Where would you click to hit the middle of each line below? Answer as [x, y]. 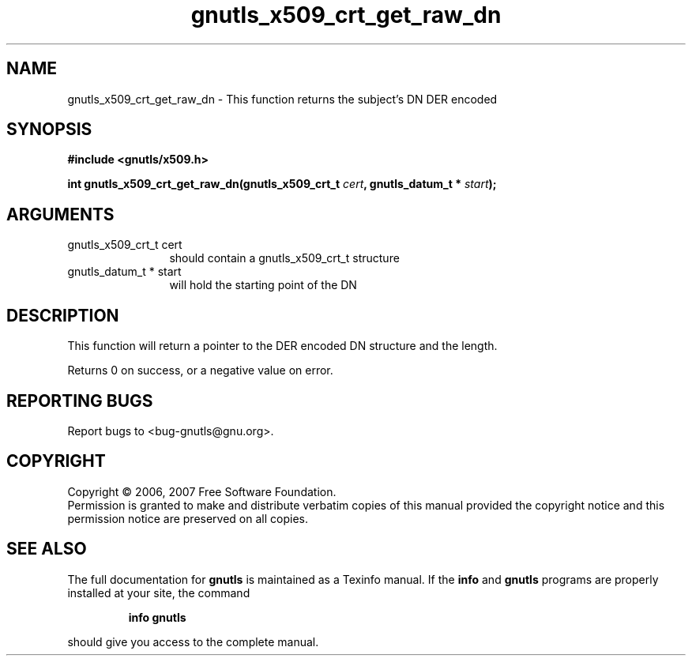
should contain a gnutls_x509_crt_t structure [284, 258]
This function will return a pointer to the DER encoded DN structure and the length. [282, 346]
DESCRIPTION [63, 315]
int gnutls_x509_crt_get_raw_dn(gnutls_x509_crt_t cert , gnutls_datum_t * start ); [282, 184]
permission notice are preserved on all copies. [188, 518]
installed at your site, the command [159, 592]
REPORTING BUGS [80, 401]
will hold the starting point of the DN [263, 285]
